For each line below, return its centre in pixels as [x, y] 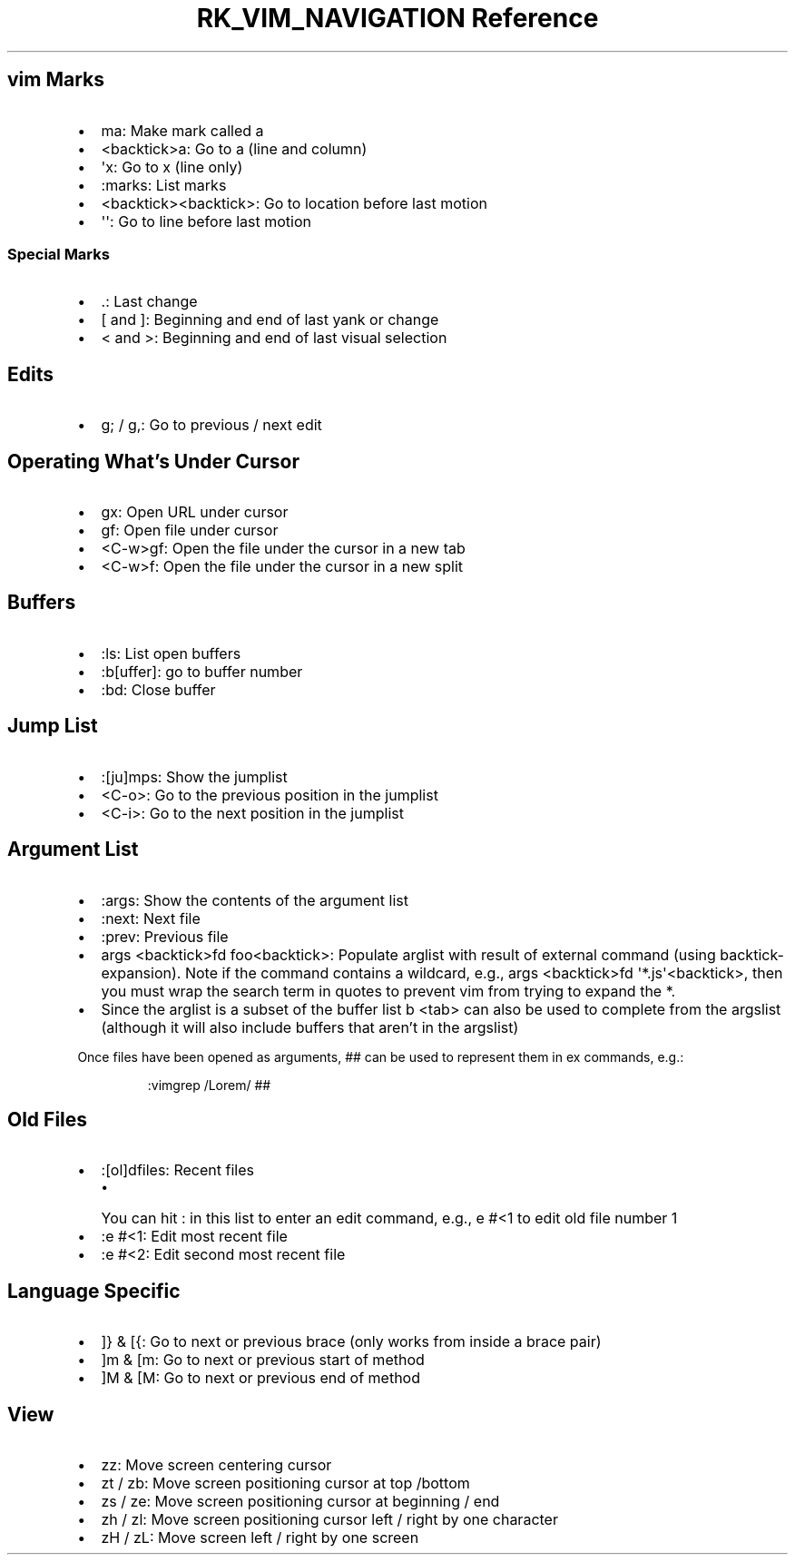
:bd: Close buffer [158, 689]
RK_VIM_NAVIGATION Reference [397, 18]
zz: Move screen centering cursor [216, 1465]
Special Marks [59, 254]
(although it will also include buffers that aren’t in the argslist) [310, 1027]
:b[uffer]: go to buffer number [202, 671]
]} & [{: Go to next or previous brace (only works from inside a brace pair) [351, 1342]
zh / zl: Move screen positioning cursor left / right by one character [329, 1520]
